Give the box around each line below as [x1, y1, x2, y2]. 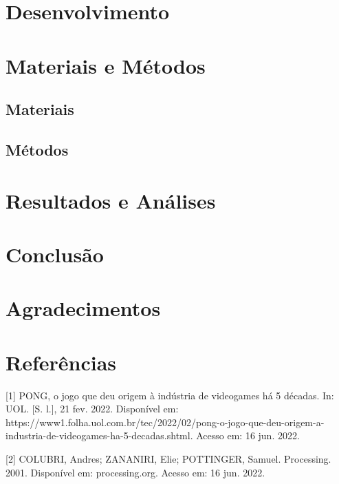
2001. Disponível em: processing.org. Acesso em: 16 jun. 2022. [6, 465, 265, 479]
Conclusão [6, 240, 104, 268]
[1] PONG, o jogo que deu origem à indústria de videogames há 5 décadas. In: [6, 388, 334, 402]
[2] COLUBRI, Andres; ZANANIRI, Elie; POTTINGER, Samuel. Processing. [6, 451, 331, 465]
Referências [6, 348, 117, 376]
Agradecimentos [6, 294, 161, 322]
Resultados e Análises [6, 186, 216, 214]
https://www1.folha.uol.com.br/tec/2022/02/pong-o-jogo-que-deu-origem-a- [6, 414, 325, 429]
